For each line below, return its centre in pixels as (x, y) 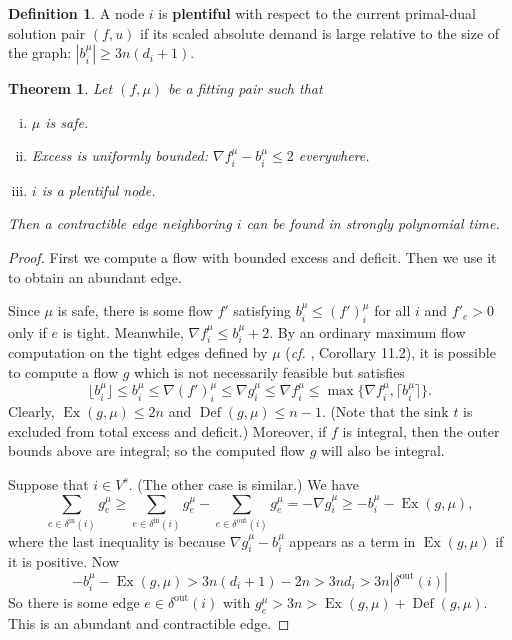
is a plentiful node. (98, 189)
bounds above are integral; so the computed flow (156, 450)
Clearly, (31, 411)
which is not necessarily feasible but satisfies (269, 371)
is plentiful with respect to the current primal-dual (317, 13)
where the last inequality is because (117, 540)
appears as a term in (352, 540)
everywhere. (334, 155)
